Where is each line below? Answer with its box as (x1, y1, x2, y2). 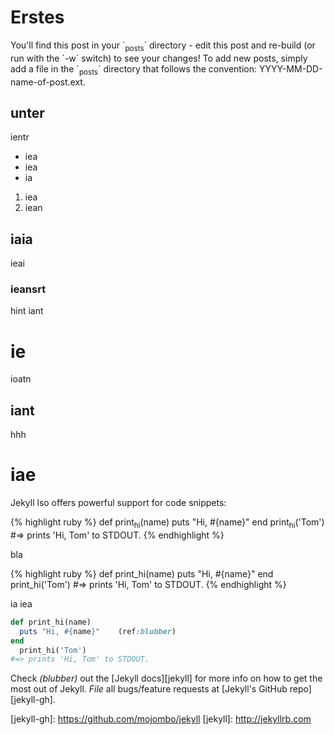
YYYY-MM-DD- (258, 62, 323, 75)
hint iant (10, 305, 44, 317)
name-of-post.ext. (10, 76, 86, 88)
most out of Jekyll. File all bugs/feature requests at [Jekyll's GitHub (10, 683, 288, 695)
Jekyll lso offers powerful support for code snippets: (10, 497, 227, 509)
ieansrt (10, 282, 47, 296)
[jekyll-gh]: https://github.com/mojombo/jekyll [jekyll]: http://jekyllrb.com (10, 713, 312, 725)
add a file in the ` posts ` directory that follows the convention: (10, 62, 258, 77)
